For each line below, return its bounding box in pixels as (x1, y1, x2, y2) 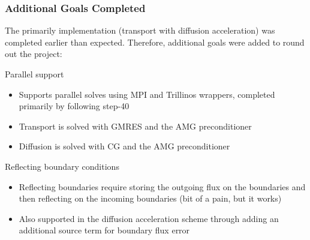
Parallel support (5, 68, 64, 80)
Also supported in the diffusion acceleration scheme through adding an (19, 212, 279, 224)
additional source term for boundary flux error (19, 224, 190, 236)
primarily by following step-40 (19, 100, 130, 112)
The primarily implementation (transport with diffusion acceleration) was (5, 24, 275, 37)
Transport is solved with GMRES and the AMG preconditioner (19, 119, 252, 132)
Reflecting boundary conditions (5, 160, 119, 172)
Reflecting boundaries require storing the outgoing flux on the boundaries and (19, 180, 306, 193)
